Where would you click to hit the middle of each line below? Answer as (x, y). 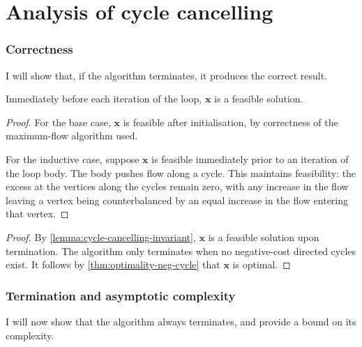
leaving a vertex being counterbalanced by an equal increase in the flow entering (177, 200)
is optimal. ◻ (262, 264)
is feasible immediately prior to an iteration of (250, 159)
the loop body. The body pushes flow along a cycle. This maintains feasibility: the (181, 172)
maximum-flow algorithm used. (72, 136)
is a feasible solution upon (264, 237)
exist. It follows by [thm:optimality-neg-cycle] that (113, 264)
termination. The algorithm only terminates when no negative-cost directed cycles (181, 250)
